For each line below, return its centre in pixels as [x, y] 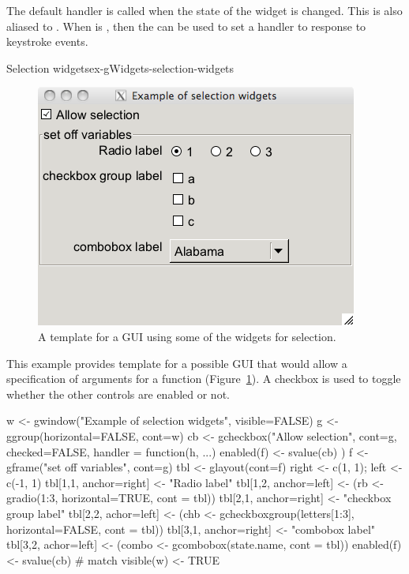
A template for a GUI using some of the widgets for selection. [187, 336]
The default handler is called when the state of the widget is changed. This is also [204, 10]
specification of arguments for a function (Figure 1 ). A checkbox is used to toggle [204, 379]
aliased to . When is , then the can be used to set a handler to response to [186, 26]
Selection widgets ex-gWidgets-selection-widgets [120, 68]
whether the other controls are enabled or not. [118, 394]
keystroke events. [47, 41]
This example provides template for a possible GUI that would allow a [177, 363]
